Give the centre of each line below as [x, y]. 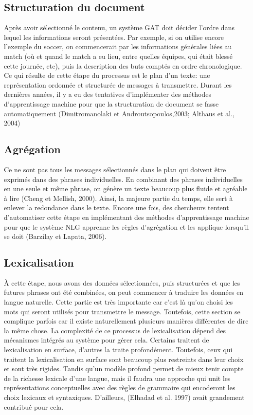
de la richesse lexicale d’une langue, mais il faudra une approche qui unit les [117, 378]
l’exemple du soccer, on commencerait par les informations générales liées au [118, 46]
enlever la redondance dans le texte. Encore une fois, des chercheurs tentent [117, 207]
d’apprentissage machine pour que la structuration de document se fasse [111, 103]
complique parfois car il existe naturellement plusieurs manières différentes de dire [126, 321]
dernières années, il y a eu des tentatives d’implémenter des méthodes [108, 94]
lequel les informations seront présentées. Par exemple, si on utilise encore [114, 37]
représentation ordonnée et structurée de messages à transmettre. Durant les [118, 84]
